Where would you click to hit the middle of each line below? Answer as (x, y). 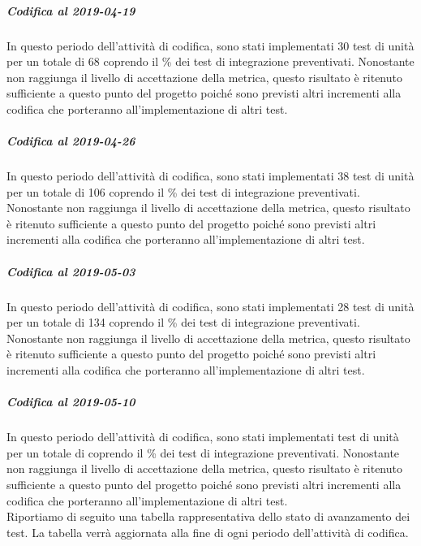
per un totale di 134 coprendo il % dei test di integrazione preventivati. (183, 322)
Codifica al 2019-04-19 (71, 10)
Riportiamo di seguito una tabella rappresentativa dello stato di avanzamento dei (208, 516)
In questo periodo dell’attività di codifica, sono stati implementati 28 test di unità (210, 306)
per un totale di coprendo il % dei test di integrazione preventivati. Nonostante (203, 452)
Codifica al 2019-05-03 (71, 271)
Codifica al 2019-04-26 (71, 141)
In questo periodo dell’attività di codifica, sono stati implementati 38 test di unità (210, 176)
